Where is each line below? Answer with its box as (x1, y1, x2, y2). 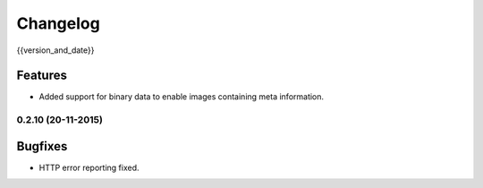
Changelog (16, 13, 100, 33)
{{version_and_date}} (16, 45, 95, 56)
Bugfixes (16, 139, 68, 154)
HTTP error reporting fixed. (38, 162, 140, 173)
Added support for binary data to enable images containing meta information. (38, 91, 325, 102)
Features (16, 68, 67, 83)
